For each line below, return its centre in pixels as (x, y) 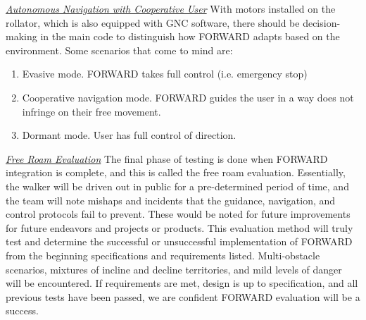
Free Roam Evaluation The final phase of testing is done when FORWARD (167, 158)
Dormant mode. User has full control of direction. (129, 135)
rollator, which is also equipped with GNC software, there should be (153, 22)
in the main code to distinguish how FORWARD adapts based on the (190, 36)
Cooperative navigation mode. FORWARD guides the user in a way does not (188, 97)
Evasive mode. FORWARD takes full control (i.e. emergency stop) (165, 74)
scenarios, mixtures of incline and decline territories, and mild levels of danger (174, 269)
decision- (322, 22)
